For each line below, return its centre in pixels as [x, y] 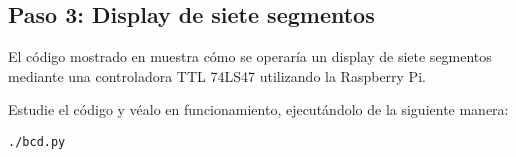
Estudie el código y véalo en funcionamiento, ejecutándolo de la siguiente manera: [258, 109]
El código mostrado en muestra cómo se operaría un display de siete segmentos [250, 56]
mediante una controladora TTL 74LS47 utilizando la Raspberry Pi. [217, 75]
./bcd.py [37, 141]
